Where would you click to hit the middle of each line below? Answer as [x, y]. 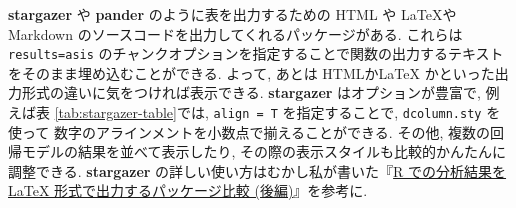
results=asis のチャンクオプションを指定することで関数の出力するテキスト [256, 53]
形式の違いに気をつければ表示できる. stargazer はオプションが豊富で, [251, 92]
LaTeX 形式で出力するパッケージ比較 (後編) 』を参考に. [188, 190]
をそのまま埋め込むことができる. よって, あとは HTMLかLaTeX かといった [251, 72]
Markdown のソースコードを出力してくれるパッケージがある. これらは [235, 33]
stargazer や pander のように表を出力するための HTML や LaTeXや [232, 14]
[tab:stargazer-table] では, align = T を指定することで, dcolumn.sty [268, 112]
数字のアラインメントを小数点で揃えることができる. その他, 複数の [271, 131]
